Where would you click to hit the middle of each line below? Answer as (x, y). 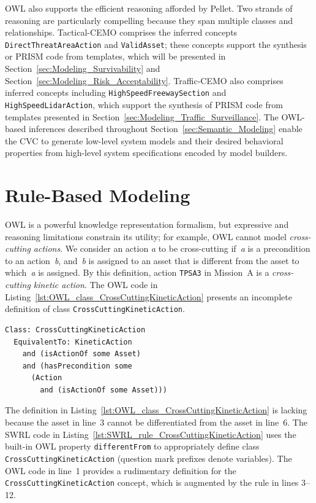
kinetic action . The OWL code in (96, 285)
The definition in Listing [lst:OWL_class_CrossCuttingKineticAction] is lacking (156, 410)
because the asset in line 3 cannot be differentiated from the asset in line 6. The (156, 422)
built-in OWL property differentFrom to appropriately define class (132, 446)
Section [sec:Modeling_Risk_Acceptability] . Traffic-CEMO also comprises (144, 80)
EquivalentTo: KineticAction (73, 342)
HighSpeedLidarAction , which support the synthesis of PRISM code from (144, 104)
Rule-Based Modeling (98, 195)
